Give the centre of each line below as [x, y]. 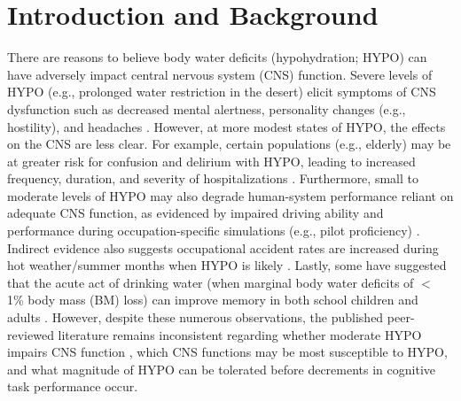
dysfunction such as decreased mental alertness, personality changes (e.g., [207, 108]
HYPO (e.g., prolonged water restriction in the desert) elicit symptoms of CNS [222, 92]
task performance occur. [73, 386]
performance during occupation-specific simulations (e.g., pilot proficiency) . [214, 231]
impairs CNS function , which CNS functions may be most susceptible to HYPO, [227, 352]
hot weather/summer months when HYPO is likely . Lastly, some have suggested [227, 265]
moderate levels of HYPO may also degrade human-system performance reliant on [230, 195]
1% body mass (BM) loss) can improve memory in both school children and [213, 300]
